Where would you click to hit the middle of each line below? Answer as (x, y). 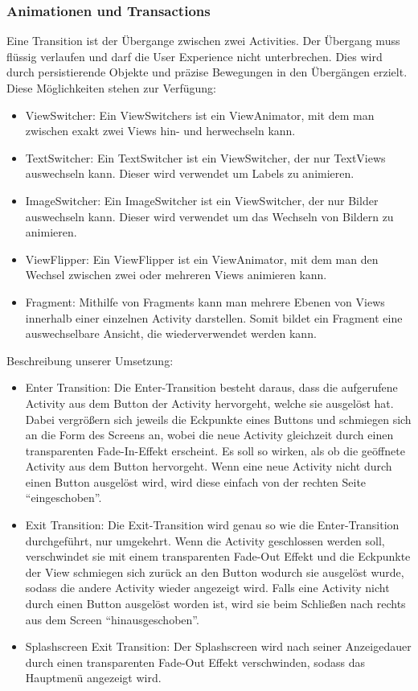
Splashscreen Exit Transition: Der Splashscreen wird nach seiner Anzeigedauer (218, 646)
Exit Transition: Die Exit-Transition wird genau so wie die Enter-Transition (212, 525)
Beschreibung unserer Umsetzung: (90, 360)
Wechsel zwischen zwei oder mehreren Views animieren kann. (176, 275)
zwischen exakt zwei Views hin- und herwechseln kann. (160, 131)
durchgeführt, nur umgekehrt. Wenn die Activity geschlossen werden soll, (205, 540)
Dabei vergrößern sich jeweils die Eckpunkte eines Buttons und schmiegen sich (218, 419)
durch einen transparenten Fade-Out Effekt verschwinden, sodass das (195, 662)
